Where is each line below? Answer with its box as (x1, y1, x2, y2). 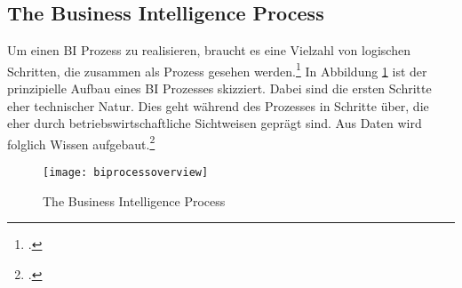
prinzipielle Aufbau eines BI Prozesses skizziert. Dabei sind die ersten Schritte (7, 79, 432, 98)
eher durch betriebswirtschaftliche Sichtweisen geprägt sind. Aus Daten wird (7, 114, 422, 132)
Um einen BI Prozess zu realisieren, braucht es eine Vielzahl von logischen (7, 41, 410, 60)
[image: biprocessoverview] (43, 166, 209, 180)
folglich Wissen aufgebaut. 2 (7, 132, 155, 153)
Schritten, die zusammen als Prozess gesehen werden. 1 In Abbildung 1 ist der (7, 59, 427, 80)
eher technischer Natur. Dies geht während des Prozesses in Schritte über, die (7, 96, 429, 115)
